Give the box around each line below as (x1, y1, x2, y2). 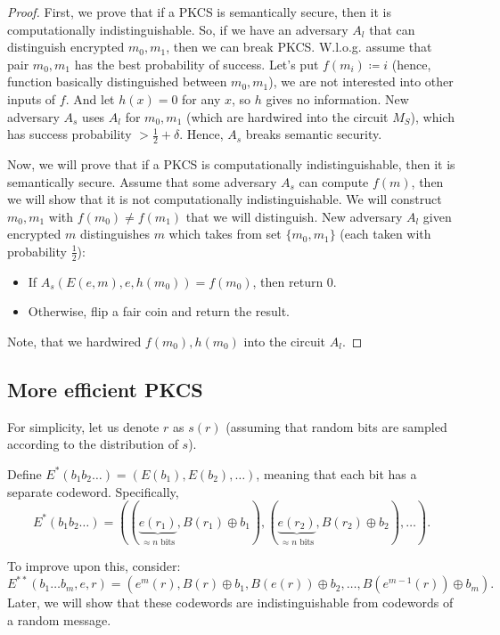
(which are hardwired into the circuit (185, 107, 389, 126)
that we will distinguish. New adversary (185, 207, 403, 225)
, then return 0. (252, 272, 337, 290)
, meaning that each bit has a (256, 464, 417, 483)
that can (369, 20, 415, 38)
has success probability (7, 125, 132, 143)
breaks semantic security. (245, 125, 382, 143)
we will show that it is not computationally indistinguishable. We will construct (7, 190, 442, 208)
